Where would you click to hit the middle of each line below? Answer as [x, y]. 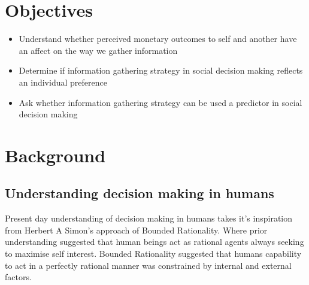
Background [55, 155]
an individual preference [63, 82]
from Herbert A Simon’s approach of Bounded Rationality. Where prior [136, 230]
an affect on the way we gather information [98, 50]
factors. [18, 277]
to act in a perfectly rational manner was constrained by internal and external [148, 265]
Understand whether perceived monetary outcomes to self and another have [158, 39]
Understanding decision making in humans [140, 193]
